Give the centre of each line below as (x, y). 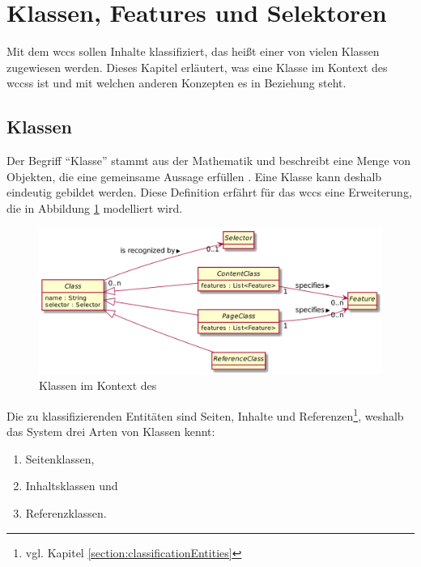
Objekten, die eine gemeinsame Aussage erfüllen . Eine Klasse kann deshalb (194, 176)
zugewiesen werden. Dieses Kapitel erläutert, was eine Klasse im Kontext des (197, 67)
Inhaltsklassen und (72, 486)
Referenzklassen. (66, 513)
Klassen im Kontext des (98, 385)
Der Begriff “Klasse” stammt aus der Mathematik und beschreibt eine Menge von (209, 161)
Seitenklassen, (60, 458)
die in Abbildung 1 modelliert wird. (95, 207)
